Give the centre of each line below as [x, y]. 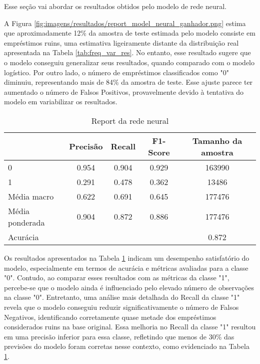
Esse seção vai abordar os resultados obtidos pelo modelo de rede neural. [115, 6]
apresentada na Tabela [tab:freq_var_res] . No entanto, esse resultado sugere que [127, 52]
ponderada [26, 222]
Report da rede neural [130, 120]
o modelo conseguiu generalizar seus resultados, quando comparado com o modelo [129, 62]
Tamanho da [217, 140]
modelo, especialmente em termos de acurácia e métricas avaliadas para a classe [126, 267]
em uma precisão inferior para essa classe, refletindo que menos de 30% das [119, 336]
